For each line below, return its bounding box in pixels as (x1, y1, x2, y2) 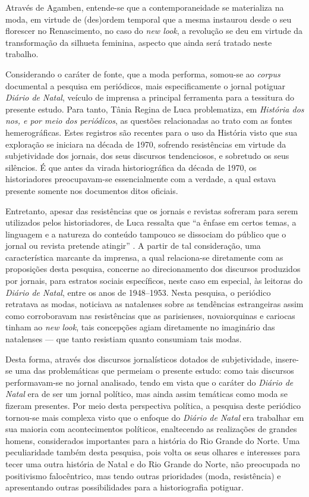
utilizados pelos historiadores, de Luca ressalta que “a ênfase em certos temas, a (5, 216, 297, 229)
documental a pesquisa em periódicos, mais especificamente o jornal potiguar (5, 79, 286, 92)
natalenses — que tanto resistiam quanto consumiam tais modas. (5, 333, 242, 345)
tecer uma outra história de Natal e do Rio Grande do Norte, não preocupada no (5, 457, 300, 470)
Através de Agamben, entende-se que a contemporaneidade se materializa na (5, 1, 284, 13)
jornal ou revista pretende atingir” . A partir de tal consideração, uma (5, 239, 261, 252)
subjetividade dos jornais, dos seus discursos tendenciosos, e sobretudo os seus (5, 149, 289, 162)
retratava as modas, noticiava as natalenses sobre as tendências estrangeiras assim (5, 298, 304, 310)
